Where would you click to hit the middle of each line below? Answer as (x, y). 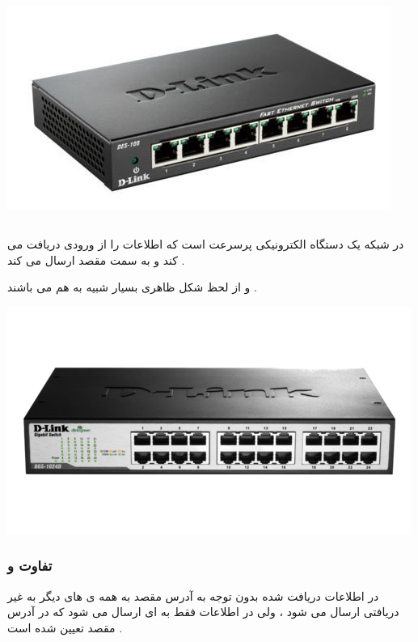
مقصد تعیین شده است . (65, 627)
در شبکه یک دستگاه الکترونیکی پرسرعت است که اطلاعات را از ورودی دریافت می (206, 243)
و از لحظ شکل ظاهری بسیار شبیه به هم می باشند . (132, 287)
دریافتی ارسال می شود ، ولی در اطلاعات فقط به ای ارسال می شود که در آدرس (203, 612)
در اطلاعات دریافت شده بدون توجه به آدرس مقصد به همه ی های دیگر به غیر (193, 595)
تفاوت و (30, 565)
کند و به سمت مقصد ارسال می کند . (96, 259)
